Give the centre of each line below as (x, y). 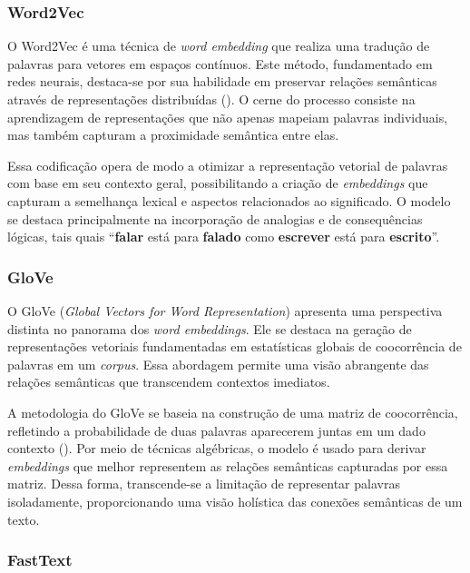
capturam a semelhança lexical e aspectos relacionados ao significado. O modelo (229, 200)
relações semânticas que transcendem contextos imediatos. (169, 382)
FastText (40, 560)
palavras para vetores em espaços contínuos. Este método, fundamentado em (220, 63)
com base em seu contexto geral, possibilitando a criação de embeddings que (218, 183)
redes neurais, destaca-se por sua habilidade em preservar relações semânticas (222, 81)
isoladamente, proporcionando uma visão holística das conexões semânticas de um (235, 501)
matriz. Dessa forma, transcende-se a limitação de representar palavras (204, 484)
